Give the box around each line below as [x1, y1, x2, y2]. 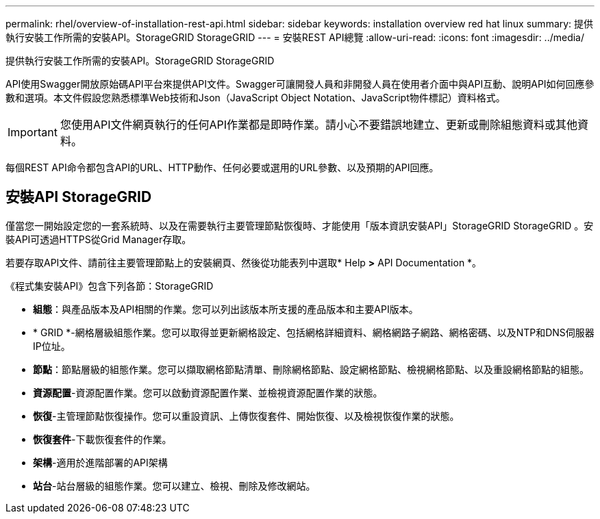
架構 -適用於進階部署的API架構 [33, 456, 168, 468]
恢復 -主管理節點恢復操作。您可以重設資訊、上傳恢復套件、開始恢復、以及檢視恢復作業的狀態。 [33, 409, 460, 422]
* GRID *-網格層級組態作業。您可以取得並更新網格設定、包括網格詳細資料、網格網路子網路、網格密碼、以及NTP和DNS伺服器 [33, 326, 595, 338]
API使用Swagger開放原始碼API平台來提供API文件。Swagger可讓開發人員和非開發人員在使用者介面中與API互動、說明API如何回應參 [5, 78, 595, 90]
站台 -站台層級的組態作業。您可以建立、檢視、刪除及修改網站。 [33, 479, 316, 492]
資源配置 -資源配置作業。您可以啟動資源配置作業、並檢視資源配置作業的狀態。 [33, 386, 383, 398]
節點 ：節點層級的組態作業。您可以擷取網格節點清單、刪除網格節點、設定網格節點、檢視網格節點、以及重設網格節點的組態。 [33, 363, 589, 375]
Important [8, 125, 58, 139]
